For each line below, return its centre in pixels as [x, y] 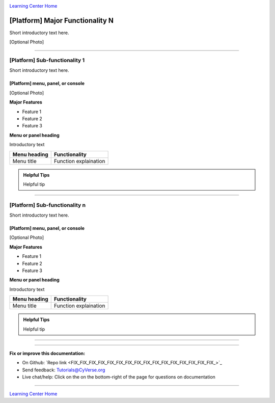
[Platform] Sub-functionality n [48, 205]
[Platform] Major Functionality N [62, 20]
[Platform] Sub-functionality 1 [47, 60]
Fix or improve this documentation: [47, 353]
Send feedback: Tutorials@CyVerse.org [64, 370]
